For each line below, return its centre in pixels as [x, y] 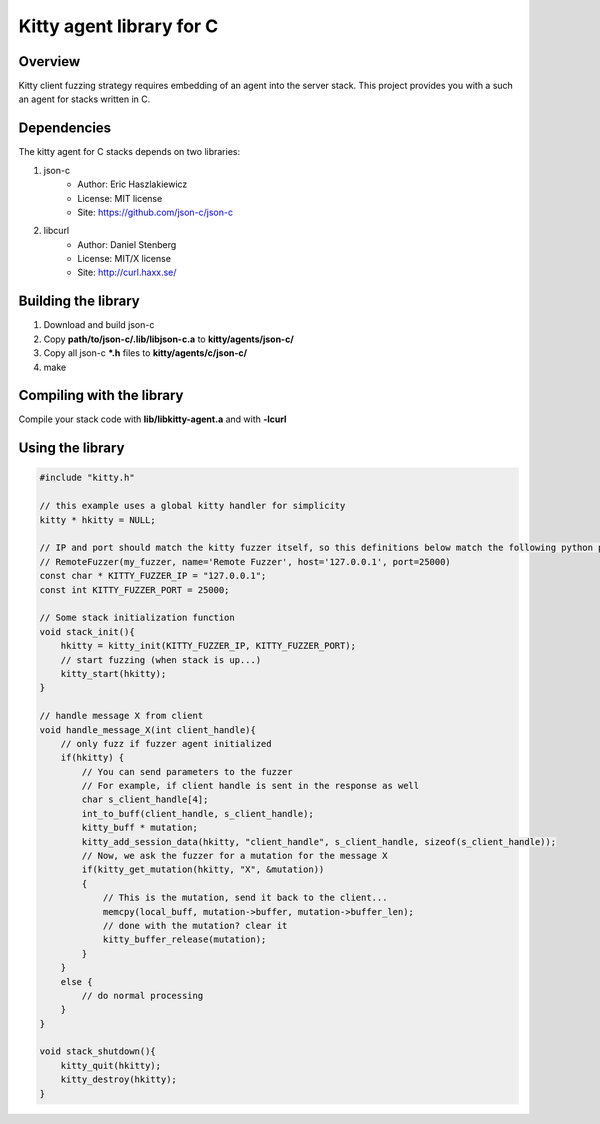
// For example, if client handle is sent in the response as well [250, 786]
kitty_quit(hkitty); [111, 1065]
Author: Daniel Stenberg [127, 244]
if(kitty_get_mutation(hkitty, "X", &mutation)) [203, 869]
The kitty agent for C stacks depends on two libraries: [129, 152]
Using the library [71, 448]
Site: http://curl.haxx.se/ [127, 272]
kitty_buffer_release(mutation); [184, 939]
